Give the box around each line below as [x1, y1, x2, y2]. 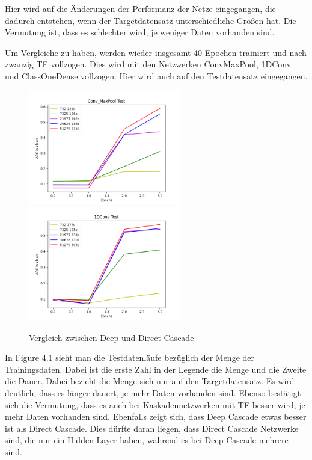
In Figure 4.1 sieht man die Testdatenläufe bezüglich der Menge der [5, 351, 255, 364]
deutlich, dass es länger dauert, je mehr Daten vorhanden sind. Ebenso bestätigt [5, 387, 301, 399]
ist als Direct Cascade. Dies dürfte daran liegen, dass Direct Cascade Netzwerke [5, 422, 299, 434]
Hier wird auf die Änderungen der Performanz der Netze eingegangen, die [5, 2, 276, 14]
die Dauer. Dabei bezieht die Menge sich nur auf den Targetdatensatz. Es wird [5, 375, 295, 387]
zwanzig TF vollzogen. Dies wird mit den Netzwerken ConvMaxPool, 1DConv [5, 58, 292, 70]
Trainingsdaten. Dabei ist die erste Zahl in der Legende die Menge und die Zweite [5, 363, 307, 375]
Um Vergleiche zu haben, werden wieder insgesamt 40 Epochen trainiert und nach [5, 46, 307, 58]
